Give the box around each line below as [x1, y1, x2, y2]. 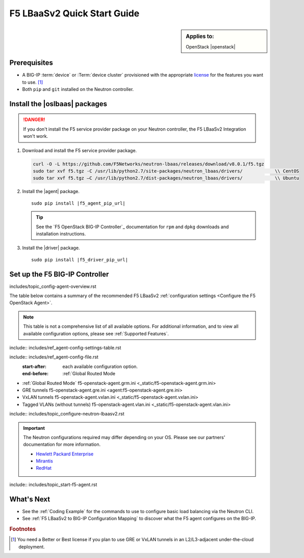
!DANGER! [23, 116, 45, 123]
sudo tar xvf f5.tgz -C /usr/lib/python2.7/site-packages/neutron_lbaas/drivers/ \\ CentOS [33, 168, 299, 174]
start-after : [22, 363, 47, 370]
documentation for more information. [23, 442, 101, 448]
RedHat [36, 465, 52, 471]
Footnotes [9, 525, 36, 532]
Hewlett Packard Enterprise [36, 451, 94, 457]
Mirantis [36, 458, 53, 464]
